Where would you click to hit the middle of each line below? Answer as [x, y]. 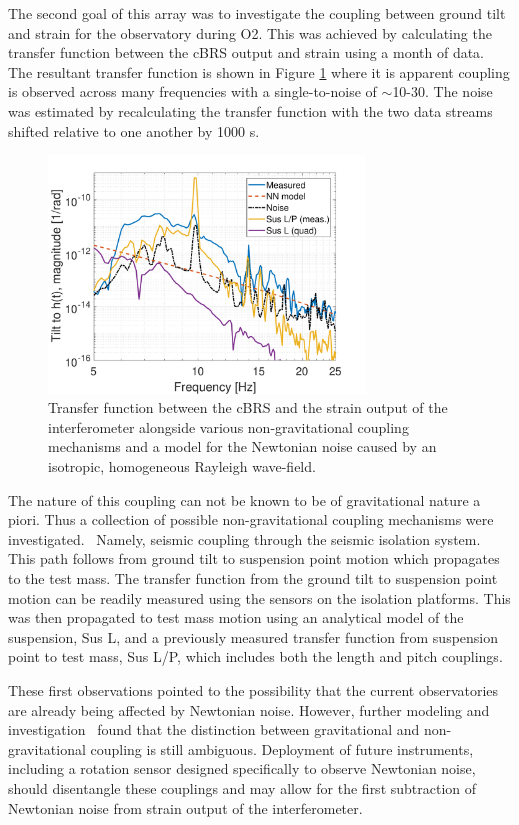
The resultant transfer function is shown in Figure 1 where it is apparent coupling [259, 71]
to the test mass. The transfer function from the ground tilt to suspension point [253, 578]
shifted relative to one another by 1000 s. [134, 130]
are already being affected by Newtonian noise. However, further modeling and [249, 709]
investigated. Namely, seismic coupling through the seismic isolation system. [244, 538]
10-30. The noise [442, 91]
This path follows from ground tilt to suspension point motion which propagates [254, 558]
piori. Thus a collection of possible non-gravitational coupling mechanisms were [251, 519]
